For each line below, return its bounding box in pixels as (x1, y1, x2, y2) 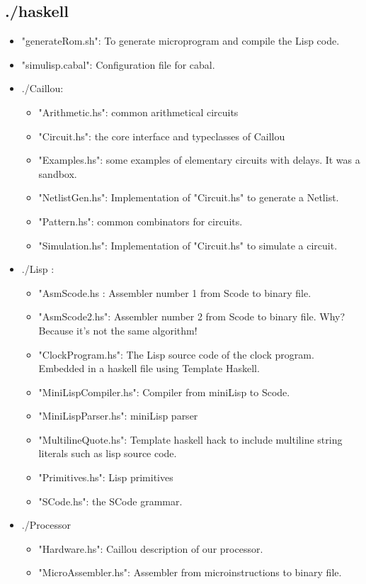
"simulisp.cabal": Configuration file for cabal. (21, 57, 215, 72)
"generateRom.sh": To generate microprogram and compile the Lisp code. (21, 33, 340, 48)
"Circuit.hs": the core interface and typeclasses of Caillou (38, 128, 285, 143)
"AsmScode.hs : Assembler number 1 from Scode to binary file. (38, 285, 311, 300)
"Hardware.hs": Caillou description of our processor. (38, 541, 263, 556)
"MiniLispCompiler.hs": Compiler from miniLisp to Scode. (38, 384, 290, 399)
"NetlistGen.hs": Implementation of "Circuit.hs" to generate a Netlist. (38, 190, 339, 205)
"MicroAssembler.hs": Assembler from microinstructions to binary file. (38, 565, 342, 580)
